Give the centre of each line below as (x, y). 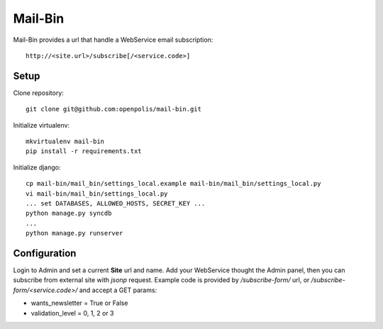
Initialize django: (37, 167)
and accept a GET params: (118, 290)
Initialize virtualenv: (41, 125)
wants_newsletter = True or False (79, 303)
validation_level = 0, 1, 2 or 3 (72, 313)
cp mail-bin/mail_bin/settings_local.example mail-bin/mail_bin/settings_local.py (173, 184)
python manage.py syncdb (69, 213)
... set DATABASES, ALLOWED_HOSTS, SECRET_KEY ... (116, 203)
